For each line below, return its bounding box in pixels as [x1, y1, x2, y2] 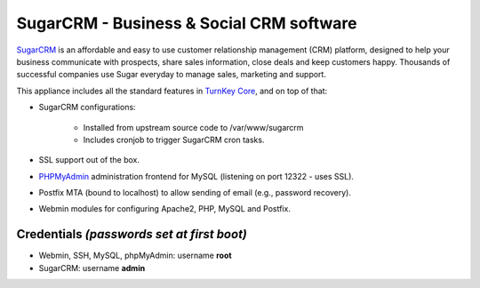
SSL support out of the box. [38, 155, 140, 165]
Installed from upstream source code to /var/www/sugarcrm [83, 122, 304, 132]
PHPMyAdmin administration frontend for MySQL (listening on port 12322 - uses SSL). [38, 171, 355, 181]
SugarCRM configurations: [38, 102, 137, 113]
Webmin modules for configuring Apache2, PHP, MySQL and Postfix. [38, 204, 291, 214]
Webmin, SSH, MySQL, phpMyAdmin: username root [38, 250, 232, 261]
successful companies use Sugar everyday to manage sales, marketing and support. [16, 69, 326, 80]
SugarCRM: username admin [38, 262, 146, 273]
